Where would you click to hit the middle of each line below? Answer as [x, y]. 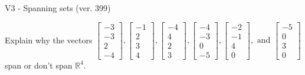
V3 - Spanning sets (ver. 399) [58, 8]
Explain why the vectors [49, 40]
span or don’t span [39, 65]
